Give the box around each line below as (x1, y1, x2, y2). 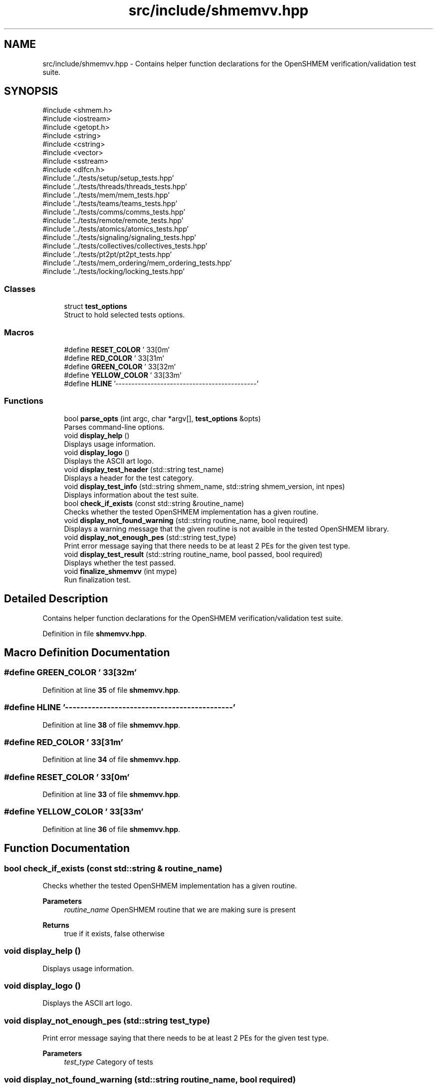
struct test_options (64, 302, 127, 311)
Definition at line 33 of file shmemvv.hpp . (42, 790, 181, 799)
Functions (4, 396, 43, 406)
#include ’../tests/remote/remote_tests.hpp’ (42, 216, 184, 225)
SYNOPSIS (4, 85, 58, 98)
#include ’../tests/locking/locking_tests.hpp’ (42, 267, 185, 276)
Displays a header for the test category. (64, 473, 194, 482)
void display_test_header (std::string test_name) (64, 465, 224, 474)
